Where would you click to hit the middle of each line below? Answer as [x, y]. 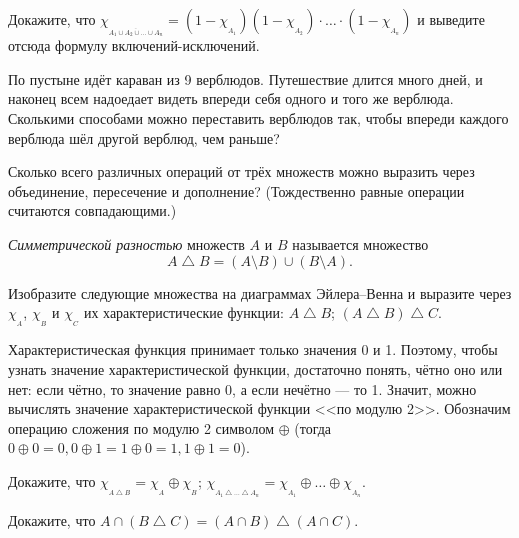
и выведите [451, 19]
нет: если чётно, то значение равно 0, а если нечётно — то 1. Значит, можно [242, 388]
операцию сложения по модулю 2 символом [141, 427]
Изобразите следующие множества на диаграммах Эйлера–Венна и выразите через [260, 292]
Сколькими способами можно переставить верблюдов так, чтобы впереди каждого [258, 118]
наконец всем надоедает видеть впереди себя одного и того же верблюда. [231, 98]
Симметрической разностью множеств [126, 244]
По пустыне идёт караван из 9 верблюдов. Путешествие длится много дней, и [245, 78]
